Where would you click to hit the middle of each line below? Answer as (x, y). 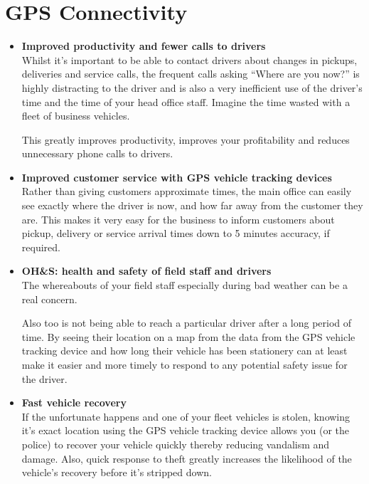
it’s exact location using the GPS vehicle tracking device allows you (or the (186, 430)
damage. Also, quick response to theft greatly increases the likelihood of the (187, 458)
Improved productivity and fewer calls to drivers (144, 46)
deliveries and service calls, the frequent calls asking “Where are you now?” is (191, 74)
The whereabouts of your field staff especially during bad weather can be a (184, 285)
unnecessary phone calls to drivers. (97, 153)
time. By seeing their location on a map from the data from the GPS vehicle (188, 336)
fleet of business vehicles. (76, 116)
